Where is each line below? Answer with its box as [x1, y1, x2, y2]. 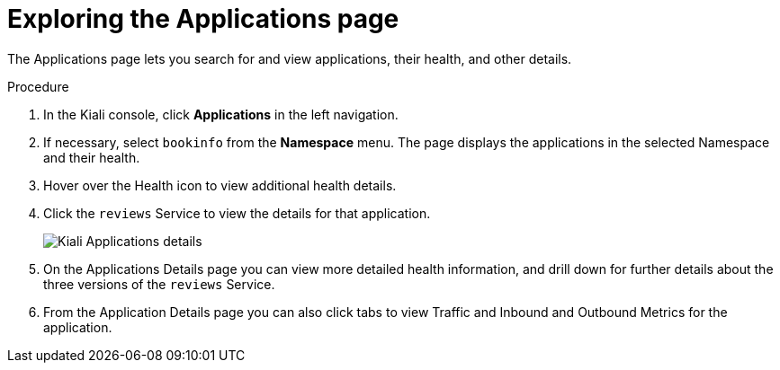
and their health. [43, 149, 140, 165]
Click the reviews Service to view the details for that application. [43, 205, 431, 221]
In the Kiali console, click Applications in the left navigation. [43, 106, 399, 122]
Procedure [7, 78, 69, 94]
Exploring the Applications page [7, 4, 399, 34]
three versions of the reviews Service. [43, 276, 275, 292]
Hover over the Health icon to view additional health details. [43, 177, 397, 193]
